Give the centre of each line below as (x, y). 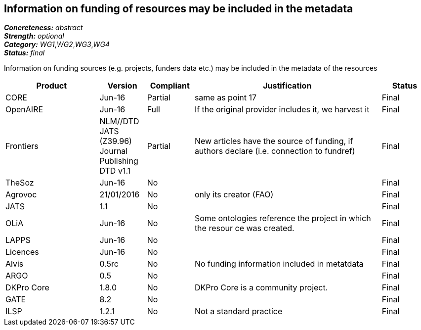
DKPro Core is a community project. (261, 288)
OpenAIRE (24, 110)
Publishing (119, 161)
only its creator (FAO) (234, 195)
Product (52, 86)
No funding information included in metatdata (279, 264)
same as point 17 (226, 98)
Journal (114, 151)
